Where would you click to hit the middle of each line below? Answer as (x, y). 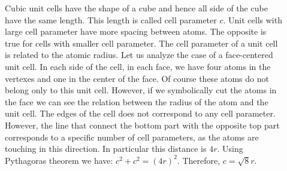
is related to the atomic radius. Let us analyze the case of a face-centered (139, 55)
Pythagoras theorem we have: (59, 160)
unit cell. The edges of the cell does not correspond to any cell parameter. (140, 113)
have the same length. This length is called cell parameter (111, 19)
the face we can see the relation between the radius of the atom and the (137, 101)
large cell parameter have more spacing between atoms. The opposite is (136, 31)
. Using (230, 149)
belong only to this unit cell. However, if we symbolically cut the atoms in (141, 90)
